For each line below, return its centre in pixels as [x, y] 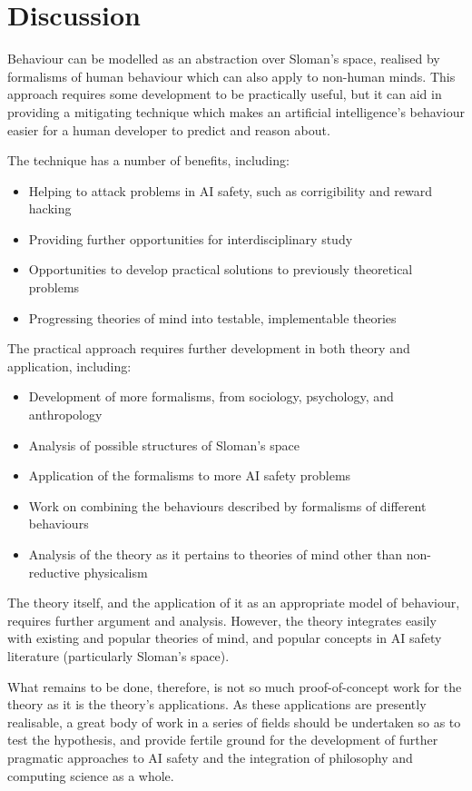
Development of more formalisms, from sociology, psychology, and [211, 396]
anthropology [65, 415]
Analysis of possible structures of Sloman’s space [164, 445]
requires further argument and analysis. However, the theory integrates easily [222, 620]
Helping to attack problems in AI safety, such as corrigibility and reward [231, 190]
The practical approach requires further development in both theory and [209, 348]
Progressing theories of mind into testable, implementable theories [212, 317]
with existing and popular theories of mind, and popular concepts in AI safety [225, 638]
